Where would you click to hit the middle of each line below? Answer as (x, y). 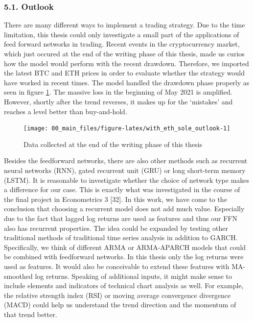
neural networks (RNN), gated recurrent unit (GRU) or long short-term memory (125, 170)
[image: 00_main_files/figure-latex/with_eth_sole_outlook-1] (127, 129)
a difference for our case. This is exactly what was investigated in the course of (122, 189)
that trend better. (31, 314)
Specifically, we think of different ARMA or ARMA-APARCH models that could (125, 247)
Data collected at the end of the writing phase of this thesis (113, 144)
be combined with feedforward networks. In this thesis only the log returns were (124, 257)
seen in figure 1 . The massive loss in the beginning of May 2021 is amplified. (118, 92)
